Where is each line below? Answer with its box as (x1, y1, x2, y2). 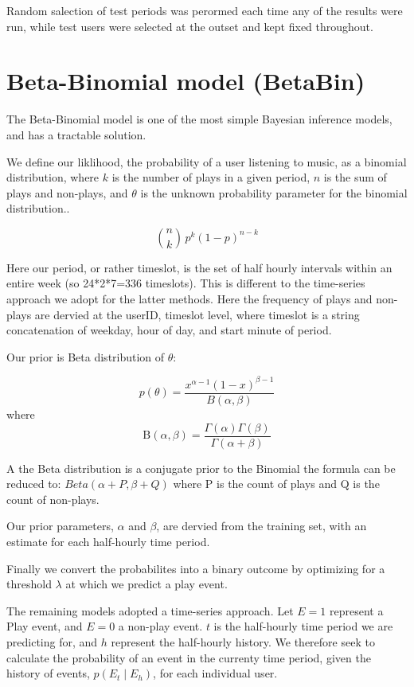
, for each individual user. (153, 665, 278, 681)
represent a (329, 602, 384, 619)
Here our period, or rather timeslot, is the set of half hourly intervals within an (6, 259, 393, 275)
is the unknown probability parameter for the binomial (140, 184, 408, 201)
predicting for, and (6, 634, 98, 650)
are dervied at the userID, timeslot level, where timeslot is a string (34, 306, 360, 322)
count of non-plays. (6, 490, 100, 507)
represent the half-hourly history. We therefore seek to (111, 634, 375, 650)
